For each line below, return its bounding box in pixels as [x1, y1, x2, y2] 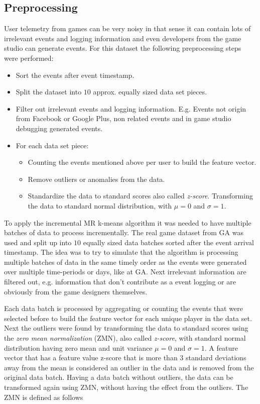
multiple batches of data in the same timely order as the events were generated [4, 256, 247, 267]
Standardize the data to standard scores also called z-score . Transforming [28, 190, 253, 201]
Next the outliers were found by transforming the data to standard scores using [4, 323, 248, 333]
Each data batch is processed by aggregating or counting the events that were [4, 303, 243, 314]
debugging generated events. [16, 123, 103, 133]
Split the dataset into [16, 86, 82, 97]
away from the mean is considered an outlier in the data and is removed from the [4, 362, 254, 372]
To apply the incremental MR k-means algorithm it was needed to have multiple [4, 217, 251, 228]
